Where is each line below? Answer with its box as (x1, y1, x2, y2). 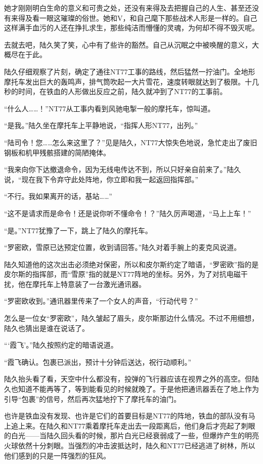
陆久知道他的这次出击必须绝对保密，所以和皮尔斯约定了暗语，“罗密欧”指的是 (4, 259, 259, 269)
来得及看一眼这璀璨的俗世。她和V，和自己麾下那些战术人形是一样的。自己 (11, 12, 257, 23)
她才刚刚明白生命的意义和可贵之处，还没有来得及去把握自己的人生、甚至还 (4, 3, 252, 13)
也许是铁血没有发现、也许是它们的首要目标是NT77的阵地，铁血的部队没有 (4, 410, 248, 421)
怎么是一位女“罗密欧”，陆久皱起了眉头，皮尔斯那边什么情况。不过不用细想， (4, 313, 259, 323)
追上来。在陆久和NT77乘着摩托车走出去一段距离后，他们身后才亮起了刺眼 (11, 420, 255, 431)
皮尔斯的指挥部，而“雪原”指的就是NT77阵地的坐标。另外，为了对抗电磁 (4, 269, 241, 279)
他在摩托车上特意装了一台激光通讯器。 (18, 278, 146, 289)
